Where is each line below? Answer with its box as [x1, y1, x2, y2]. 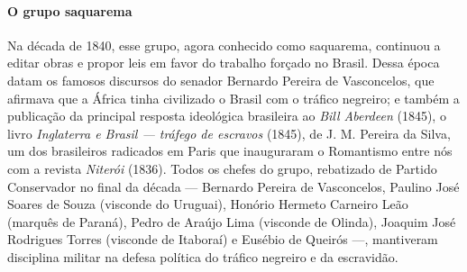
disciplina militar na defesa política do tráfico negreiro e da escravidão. [7, 247, 398, 266]
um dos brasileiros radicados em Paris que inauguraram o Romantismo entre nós [7, 141, 453, 160]
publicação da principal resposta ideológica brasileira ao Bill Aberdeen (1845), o [7, 106, 446, 125]
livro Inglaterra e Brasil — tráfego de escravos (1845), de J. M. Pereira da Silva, [7, 123, 451, 142]
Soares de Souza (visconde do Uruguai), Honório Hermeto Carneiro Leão [7, 195, 408, 213]
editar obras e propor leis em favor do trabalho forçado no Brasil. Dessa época [7, 53, 440, 72]
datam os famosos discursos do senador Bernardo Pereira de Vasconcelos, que [7, 70, 435, 89]
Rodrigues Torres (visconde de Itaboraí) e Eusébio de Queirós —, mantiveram [7, 230, 438, 249]
